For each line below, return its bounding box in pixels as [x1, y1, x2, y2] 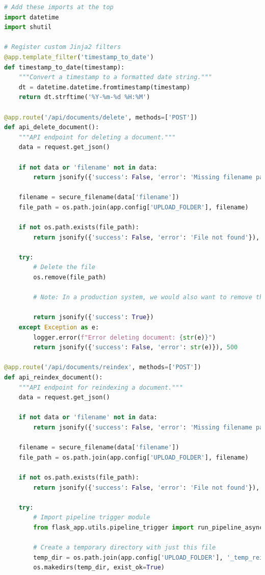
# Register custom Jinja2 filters [4, 43, 121, 51]
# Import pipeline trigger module [33, 514, 150, 521]
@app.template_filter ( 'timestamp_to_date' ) [4, 53, 154, 61]
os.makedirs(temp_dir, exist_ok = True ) [33, 564, 165, 571]
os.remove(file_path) [33, 274, 107, 281]
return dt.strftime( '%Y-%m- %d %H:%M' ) [18, 93, 150, 101]
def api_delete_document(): [4, 124, 99, 131]
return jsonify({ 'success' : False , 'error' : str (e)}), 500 [33, 344, 238, 351]
